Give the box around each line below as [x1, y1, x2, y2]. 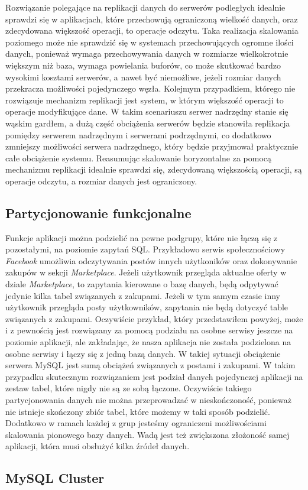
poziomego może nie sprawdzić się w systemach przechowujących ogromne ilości [5, 35, 294, 48]
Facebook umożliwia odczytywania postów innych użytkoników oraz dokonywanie [5, 254, 297, 267]
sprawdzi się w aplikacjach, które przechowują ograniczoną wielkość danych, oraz [5, 12, 298, 25]
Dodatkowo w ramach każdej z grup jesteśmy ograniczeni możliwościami [5, 417, 267, 429]
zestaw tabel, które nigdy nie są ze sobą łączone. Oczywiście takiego [5, 382, 252, 394]
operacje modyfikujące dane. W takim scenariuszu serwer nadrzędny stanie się [5, 105, 288, 118]
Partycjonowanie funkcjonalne [5, 203, 192, 222]
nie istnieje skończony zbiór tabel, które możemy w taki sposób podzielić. [5, 405, 270, 417]
